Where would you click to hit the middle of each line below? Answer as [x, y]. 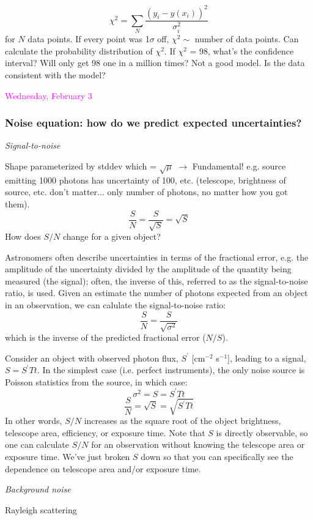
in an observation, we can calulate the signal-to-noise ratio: [116, 305]
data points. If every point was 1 [89, 39]
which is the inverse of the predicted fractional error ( [105, 337]
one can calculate [37, 444]
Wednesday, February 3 [49, 95]
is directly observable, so [262, 432]
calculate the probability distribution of [79, 50]
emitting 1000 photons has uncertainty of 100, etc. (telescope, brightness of [145, 180]
